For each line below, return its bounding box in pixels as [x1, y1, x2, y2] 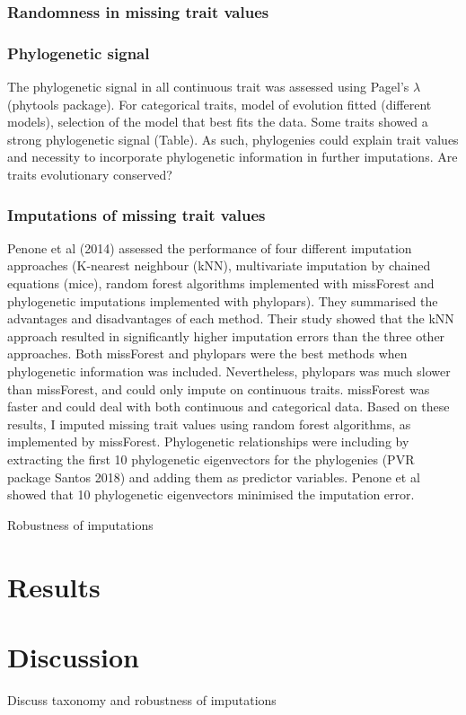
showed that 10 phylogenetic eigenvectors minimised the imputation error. [7, 485, 415, 504]
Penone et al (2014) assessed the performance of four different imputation [7, 238, 412, 257]
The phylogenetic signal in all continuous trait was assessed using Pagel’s [7, 77, 409, 96]
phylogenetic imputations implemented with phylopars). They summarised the [7, 291, 438, 310]
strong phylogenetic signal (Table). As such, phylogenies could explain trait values [7, 129, 459, 148]
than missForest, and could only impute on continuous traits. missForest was [7, 379, 430, 398]
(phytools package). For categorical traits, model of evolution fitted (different [7, 94, 432, 113]
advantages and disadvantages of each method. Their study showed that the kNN [7, 309, 454, 328]
